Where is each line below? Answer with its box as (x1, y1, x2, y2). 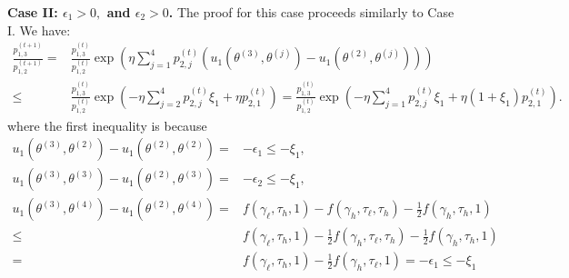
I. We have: (7, 20, 71, 39)
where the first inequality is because (7, 115, 207, 134)
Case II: (7, 3, 58, 21)
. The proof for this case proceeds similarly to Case (168, 3, 454, 21)
